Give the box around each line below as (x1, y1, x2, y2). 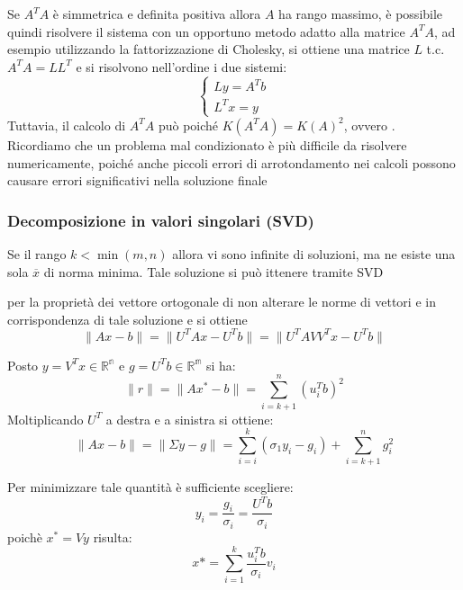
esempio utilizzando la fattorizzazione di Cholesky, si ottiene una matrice (7, 40, 410, 58)
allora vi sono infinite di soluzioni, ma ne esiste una (172, 244, 456, 263)
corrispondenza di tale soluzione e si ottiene (7, 309, 248, 328)
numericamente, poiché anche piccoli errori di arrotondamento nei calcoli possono (7, 153, 456, 172)
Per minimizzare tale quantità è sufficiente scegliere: (7, 478, 294, 496)
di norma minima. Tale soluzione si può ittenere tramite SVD (43, 262, 384, 281)
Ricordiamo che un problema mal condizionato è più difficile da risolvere (7, 135, 407, 154)
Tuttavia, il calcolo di (7, 115, 126, 134)
